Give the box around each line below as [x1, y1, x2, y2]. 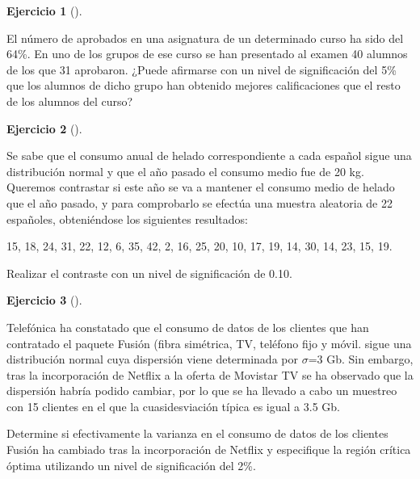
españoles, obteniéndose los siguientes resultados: [6, 210, 248, 227]
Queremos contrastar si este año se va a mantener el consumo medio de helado [6, 179, 395, 195]
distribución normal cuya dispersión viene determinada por [6, 351, 298, 368]
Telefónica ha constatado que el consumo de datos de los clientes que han [6, 318, 369, 335]
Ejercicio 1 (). [6, 2, 82, 19]
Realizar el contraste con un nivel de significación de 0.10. [6, 264, 292, 281]
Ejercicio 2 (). [6, 120, 82, 137]
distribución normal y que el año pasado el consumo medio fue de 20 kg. [6, 162, 364, 179]
